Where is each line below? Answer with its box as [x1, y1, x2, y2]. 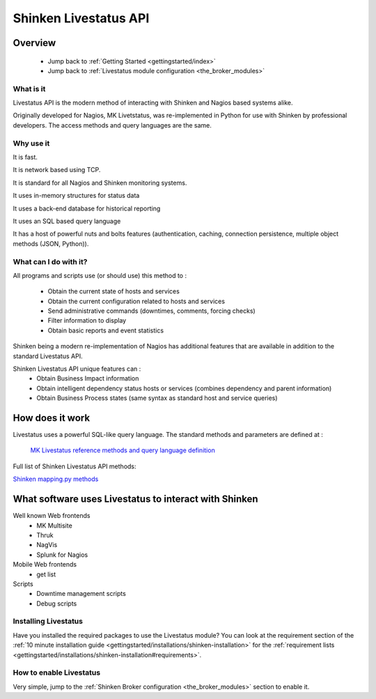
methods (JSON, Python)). [13, 239, 89, 247]
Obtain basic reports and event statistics [47, 326, 164, 335]
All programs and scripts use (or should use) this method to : [13, 271, 187, 279]
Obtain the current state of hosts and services [47, 287, 180, 295]
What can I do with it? [13, 256, 88, 266]
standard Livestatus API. [13, 352, 83, 360]
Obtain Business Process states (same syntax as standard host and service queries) [36, 394, 278, 402]
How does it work [13, 412, 91, 424]
